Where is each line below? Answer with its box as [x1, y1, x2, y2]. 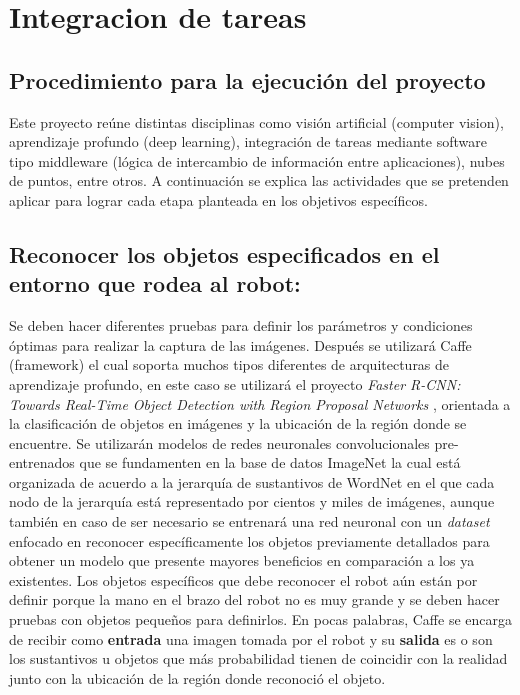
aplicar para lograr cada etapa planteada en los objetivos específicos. [9, 189, 428, 210]
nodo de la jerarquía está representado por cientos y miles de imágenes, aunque [9, 491, 495, 512]
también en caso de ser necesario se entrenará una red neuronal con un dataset [9, 511, 490, 532]
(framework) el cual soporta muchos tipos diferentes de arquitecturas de [9, 354, 450, 375]
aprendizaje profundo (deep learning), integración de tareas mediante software [9, 131, 487, 152]
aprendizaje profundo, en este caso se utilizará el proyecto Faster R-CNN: [9, 373, 461, 394]
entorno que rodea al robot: [9, 268, 301, 299]
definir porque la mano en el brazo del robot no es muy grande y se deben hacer [9, 589, 500, 610]
